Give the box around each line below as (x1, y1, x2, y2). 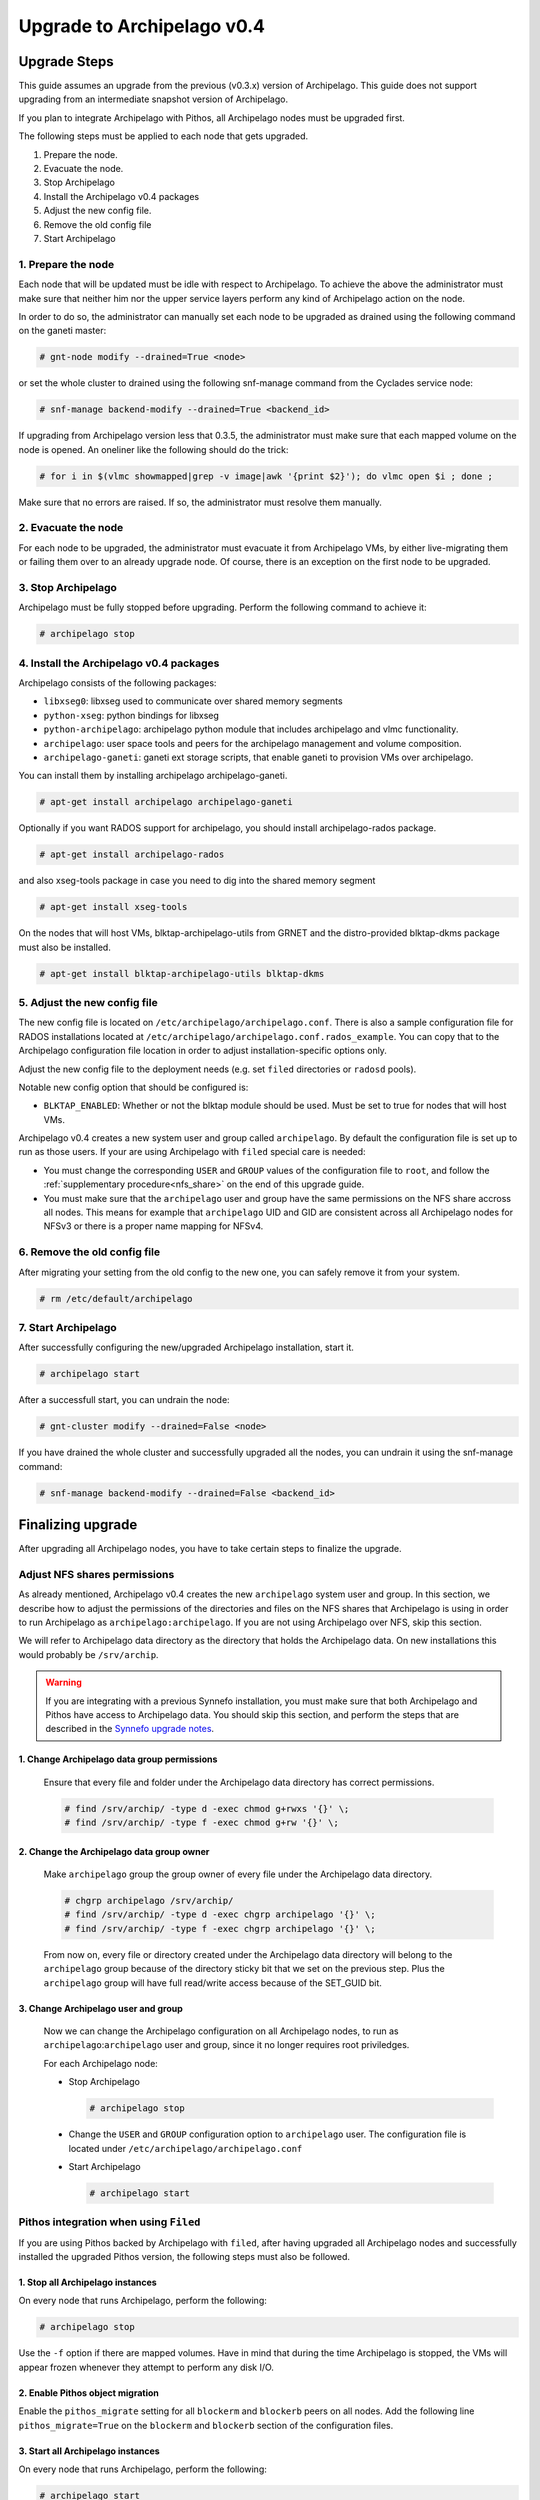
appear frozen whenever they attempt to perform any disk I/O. (18, 2361, 275, 2373)
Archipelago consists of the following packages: (18, 676, 217, 689)
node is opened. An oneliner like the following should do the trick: (18, 443, 289, 455)
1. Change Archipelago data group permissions (18, 1753, 218, 1765)
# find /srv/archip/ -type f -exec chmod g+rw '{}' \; (64, 1817, 339, 1829)
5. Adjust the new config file (18, 995, 159, 1009)
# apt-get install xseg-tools (39, 901, 188, 913)
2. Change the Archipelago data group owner (18, 1845, 210, 1857)
